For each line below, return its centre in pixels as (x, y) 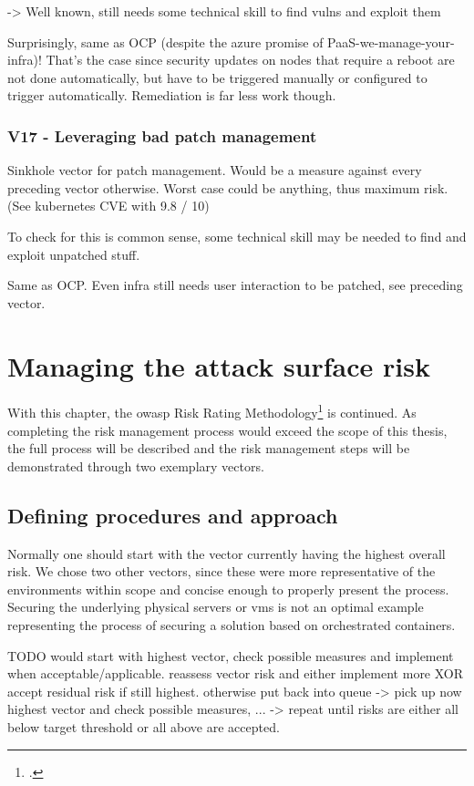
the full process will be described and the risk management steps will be (209, 448)
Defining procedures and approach (173, 515)
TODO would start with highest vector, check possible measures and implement (231, 655)
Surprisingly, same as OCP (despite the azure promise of (165, 41)
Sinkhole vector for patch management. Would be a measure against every (215, 170)
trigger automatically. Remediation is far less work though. (172, 95)
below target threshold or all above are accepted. (144, 727)
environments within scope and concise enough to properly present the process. (228, 589)
